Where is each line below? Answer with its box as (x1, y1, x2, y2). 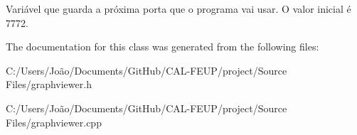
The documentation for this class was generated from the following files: (6, 39, 319, 54)
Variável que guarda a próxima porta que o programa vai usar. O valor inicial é (6, 1, 351, 16)
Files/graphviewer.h (6, 77, 92, 92)
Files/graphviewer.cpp (6, 114, 102, 129)
